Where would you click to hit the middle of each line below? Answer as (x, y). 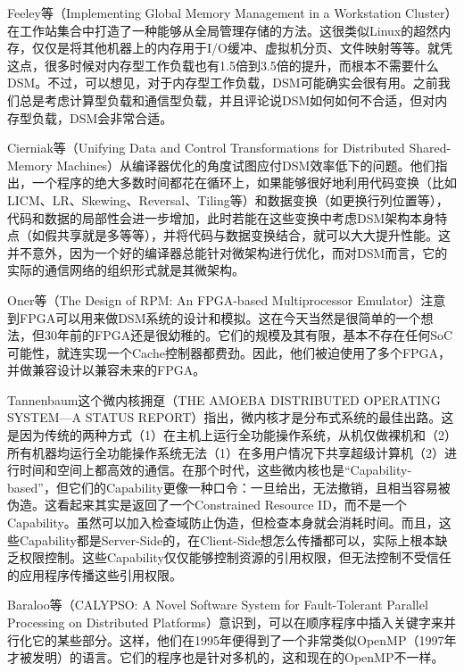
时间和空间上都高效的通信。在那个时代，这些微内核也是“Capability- (215, 470)
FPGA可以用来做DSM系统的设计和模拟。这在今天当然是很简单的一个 (220, 317)
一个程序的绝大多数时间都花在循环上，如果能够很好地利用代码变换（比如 (244, 183)
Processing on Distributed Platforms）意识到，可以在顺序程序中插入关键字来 (226, 622)
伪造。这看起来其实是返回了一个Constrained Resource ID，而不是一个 (207, 505)
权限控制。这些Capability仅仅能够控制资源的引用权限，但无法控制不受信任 (235, 557)
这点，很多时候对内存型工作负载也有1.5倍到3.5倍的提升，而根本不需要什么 (223, 65)
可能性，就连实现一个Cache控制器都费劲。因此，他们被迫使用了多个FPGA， (229, 352)
